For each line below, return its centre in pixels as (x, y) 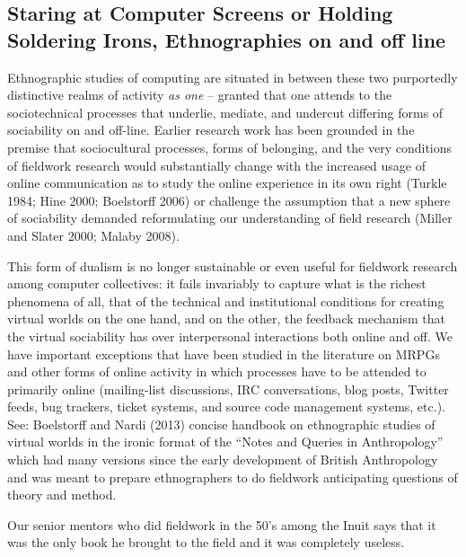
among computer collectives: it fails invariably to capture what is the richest (217, 283)
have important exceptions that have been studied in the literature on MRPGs (224, 354)
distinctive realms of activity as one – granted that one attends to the (200, 95)
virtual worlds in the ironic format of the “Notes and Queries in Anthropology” (225, 442)
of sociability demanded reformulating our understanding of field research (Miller (230, 218)
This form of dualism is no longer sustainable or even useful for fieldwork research (233, 265)
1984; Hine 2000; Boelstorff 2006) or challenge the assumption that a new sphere (229, 200)
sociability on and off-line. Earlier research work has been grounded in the (211, 130)
